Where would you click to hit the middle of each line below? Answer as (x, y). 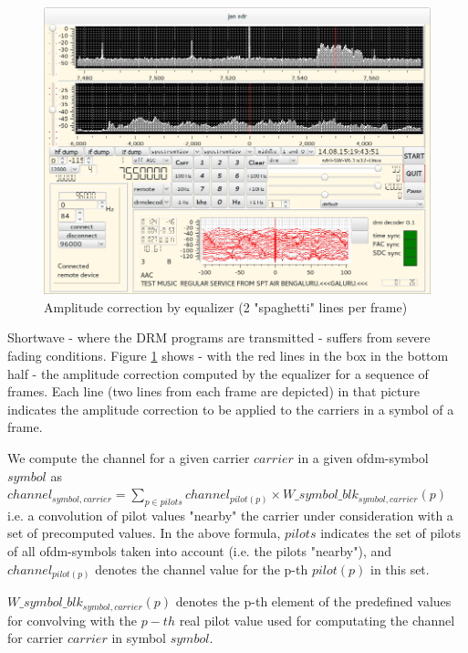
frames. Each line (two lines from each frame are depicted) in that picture (214, 391)
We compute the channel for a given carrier (129, 457)
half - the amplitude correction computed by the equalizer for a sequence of (218, 373)
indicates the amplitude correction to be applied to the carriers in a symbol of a (231, 409)
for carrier (36, 638)
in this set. (400, 569)
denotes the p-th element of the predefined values (313, 601)
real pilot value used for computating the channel (317, 620)
